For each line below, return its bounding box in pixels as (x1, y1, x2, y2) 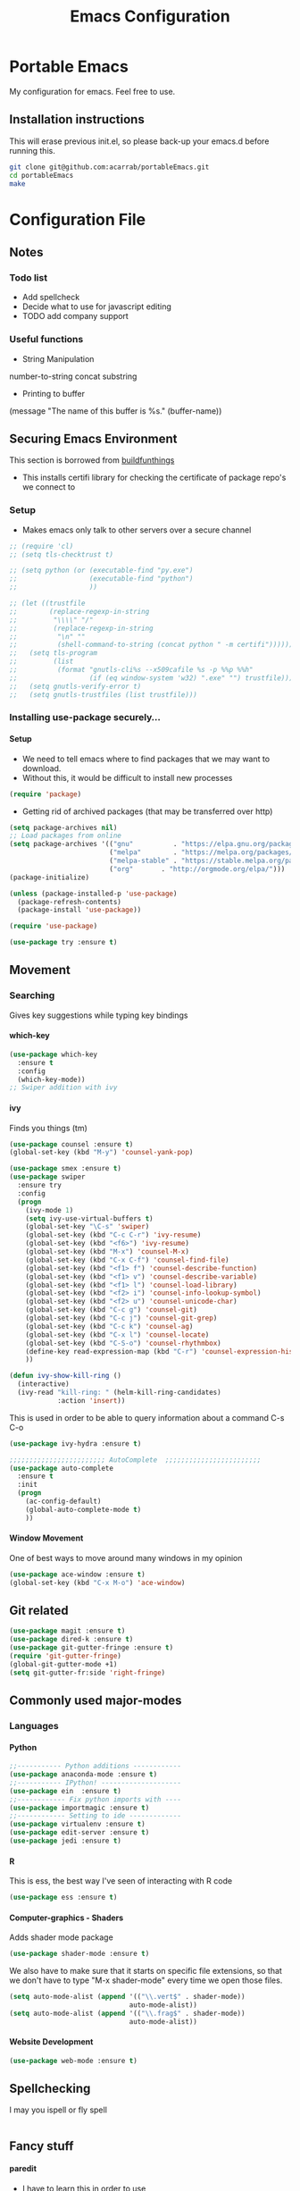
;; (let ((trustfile (9, 599, 87, 609)
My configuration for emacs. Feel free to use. (9, 86, 176, 97)
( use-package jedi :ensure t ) (9, 1836, 122, 1846)
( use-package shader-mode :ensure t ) (9, 1950, 150, 1959)
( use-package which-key (9, 1050, 98, 1059)
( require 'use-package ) (9, 922, 98, 931)
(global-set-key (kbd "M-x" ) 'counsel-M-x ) (25, 1247, 190, 1256)
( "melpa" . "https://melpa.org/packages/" (108, 848, 297, 857)
